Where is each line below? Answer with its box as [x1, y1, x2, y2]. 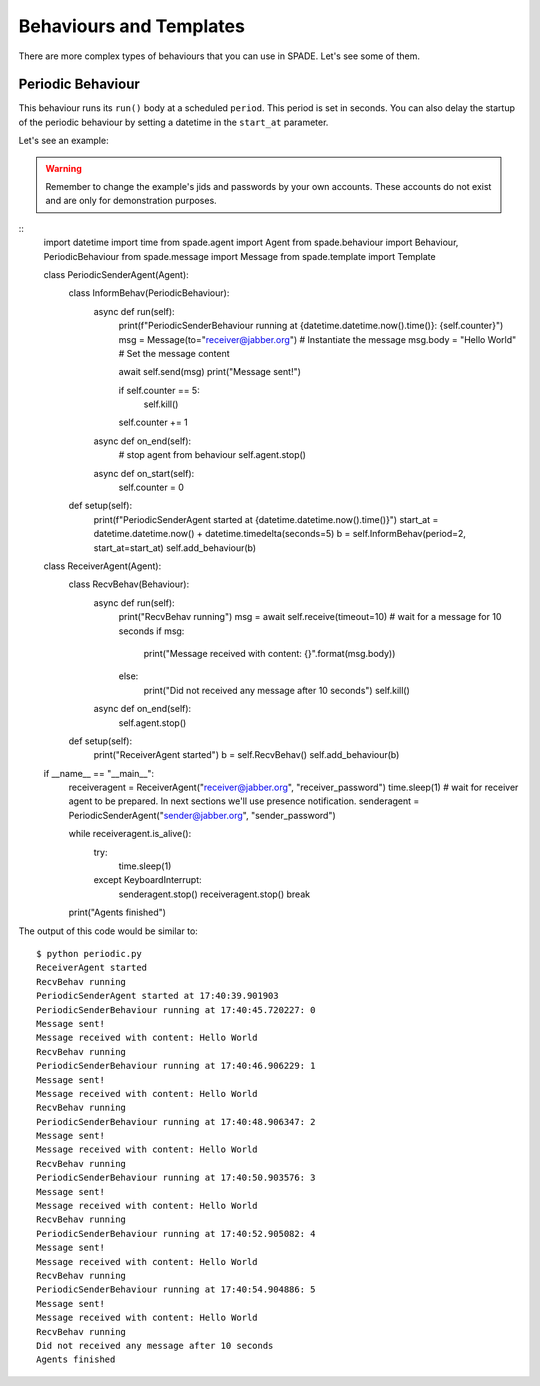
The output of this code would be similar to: [18, 925, 199, 937]
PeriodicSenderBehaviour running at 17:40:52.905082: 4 [36, 1228, 316, 1239]
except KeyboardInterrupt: [93, 874, 202, 886]
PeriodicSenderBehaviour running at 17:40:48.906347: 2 [36, 1116, 316, 1127]
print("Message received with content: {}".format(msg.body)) [143, 647, 396, 659]
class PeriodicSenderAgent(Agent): [43, 268, 189, 280]
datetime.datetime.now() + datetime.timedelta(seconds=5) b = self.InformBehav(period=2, [93, 528, 467, 540]
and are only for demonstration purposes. [45, 195, 217, 207]
